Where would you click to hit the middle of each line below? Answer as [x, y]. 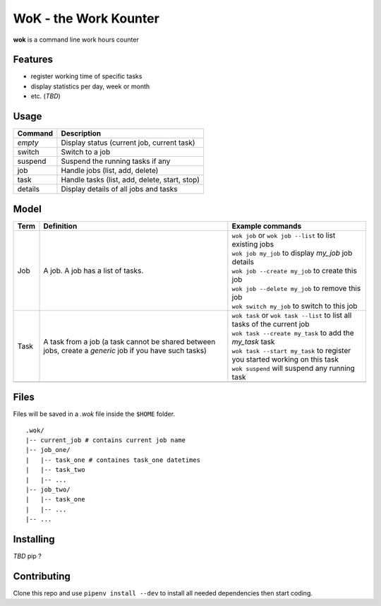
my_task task [253, 341]
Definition [60, 226]
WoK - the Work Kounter [86, 18]
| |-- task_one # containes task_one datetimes [113, 460]
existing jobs [253, 244]
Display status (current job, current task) [128, 143]
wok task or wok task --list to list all [292, 315]
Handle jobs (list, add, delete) [110, 171]
